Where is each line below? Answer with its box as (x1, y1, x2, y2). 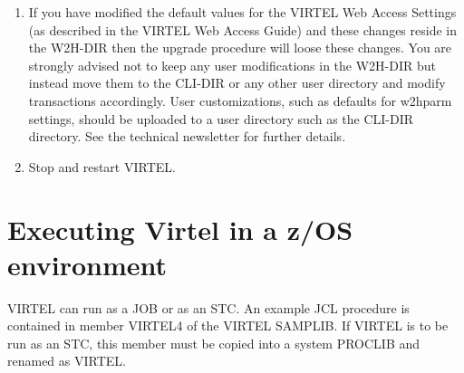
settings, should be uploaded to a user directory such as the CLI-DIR (28, 109, 414, 128)
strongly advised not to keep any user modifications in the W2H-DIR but (28, 55, 436, 74)
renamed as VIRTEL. (7, 351, 126, 370)
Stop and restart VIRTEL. (28, 157, 176, 176)
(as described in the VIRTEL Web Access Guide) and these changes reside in (28, 20, 457, 39)
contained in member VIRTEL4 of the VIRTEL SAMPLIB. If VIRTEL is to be (7, 316, 449, 335)
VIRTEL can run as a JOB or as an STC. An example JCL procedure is (7, 298, 410, 317)
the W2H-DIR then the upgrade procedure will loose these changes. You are (28, 38, 452, 57)
